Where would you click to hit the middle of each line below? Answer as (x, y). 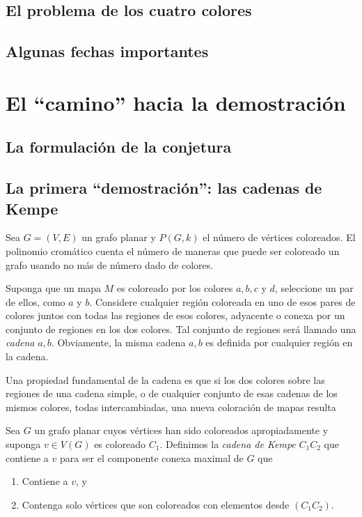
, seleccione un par (314, 288)
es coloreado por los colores (175, 288)
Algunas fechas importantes (107, 51)
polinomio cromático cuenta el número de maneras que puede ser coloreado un (173, 250)
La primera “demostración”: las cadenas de (164, 188)
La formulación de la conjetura (119, 147)
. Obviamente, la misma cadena (118, 342)
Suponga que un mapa (53, 288)
